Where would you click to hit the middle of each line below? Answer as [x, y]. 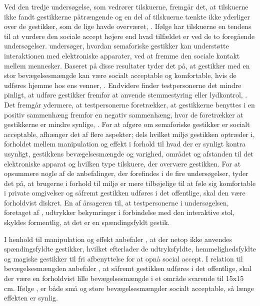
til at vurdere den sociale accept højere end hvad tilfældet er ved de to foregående [129, 36]
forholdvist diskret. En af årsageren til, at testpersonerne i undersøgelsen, [116, 202]
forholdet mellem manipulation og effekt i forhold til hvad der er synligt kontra [125, 144]
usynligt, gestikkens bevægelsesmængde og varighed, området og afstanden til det [129, 153]
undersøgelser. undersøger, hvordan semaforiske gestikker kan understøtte [116, 46]
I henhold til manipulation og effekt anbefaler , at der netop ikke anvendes [118, 239]
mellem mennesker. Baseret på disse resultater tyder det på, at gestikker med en [127, 65]
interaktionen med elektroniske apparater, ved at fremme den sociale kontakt [122, 55]
